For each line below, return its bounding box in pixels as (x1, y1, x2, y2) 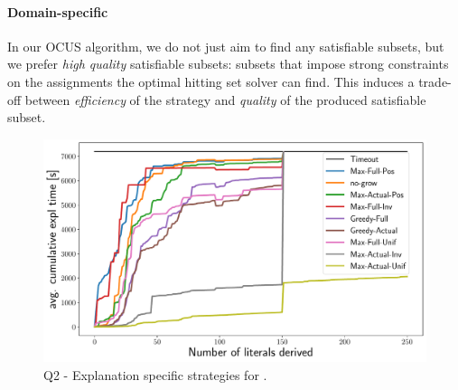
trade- (418, 71, 452, 90)
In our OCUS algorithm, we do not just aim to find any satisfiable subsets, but (7, 36, 444, 55)
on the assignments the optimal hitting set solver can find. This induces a (7, 71, 415, 90)
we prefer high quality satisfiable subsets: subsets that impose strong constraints (7, 54, 449, 73)
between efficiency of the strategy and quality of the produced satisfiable (24, 90, 426, 109)
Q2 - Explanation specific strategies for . (43, 365, 267, 384)
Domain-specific (7, 2, 108, 21)
